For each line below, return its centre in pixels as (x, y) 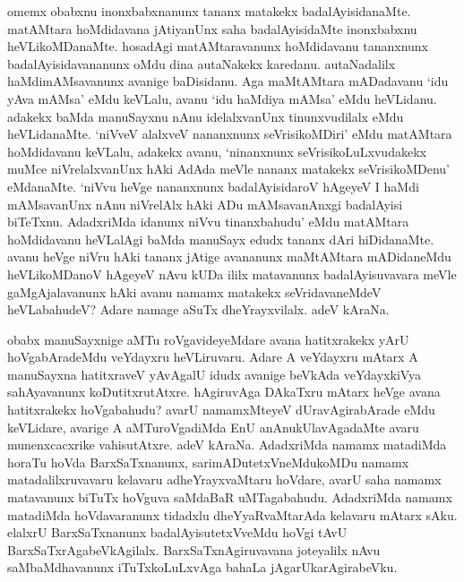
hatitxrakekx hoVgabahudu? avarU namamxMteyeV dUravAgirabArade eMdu (221, 410)
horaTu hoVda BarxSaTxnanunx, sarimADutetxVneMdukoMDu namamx (208, 462)
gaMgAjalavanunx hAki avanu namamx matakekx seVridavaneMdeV (194, 291)
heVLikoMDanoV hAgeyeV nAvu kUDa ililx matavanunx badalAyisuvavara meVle (232, 274)
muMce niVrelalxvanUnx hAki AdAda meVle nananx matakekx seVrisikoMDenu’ (228, 169)
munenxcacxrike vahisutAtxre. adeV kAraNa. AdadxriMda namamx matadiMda (227, 445)
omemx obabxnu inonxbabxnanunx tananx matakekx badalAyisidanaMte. (209, 11)
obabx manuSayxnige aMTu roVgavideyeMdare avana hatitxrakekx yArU (208, 339)
